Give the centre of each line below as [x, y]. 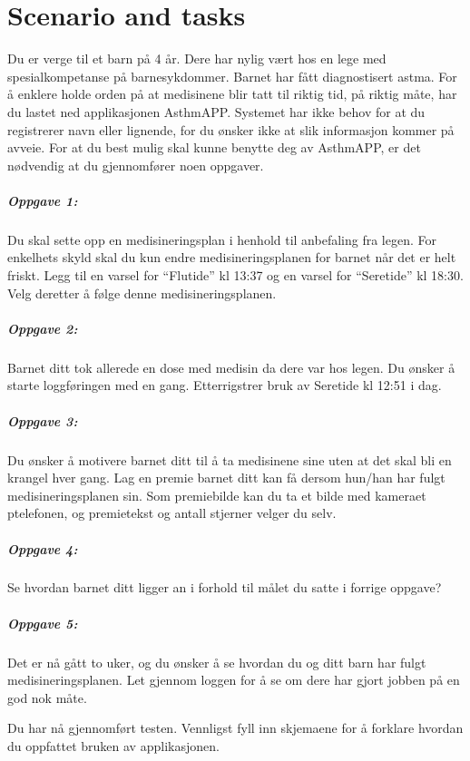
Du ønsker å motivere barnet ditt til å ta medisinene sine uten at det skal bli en [230, 459]
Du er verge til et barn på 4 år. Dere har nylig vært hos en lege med [197, 59]
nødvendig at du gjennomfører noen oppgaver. [136, 165]
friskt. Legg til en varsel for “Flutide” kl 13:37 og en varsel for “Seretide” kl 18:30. [235, 275]
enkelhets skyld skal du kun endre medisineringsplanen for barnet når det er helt [232, 257]
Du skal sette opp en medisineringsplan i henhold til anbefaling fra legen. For [222, 239]
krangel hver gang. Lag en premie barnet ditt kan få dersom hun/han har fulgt [226, 478]
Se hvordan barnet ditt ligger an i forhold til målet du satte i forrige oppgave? [225, 587]
